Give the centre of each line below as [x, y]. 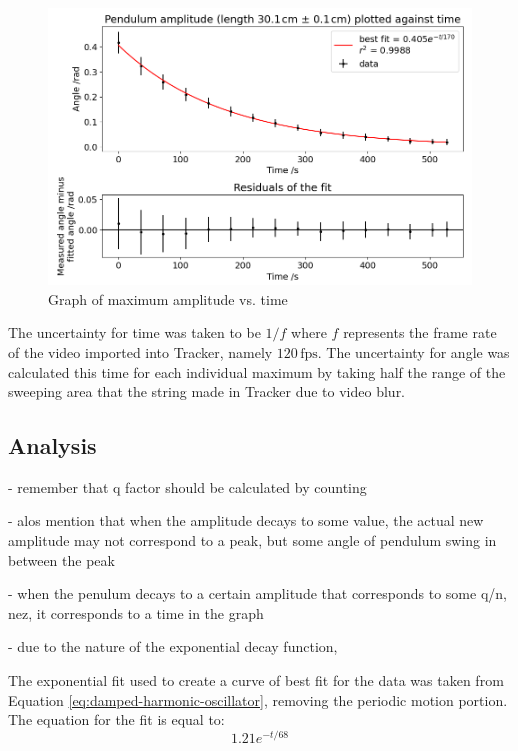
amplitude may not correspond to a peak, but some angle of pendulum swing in [252, 540]
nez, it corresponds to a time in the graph [136, 612]
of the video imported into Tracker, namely [140, 351]
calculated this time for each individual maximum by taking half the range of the [257, 371]
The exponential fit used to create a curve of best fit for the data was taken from [256, 680]
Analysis [52, 445]
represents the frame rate [420, 332]
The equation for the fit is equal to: [116, 719]
